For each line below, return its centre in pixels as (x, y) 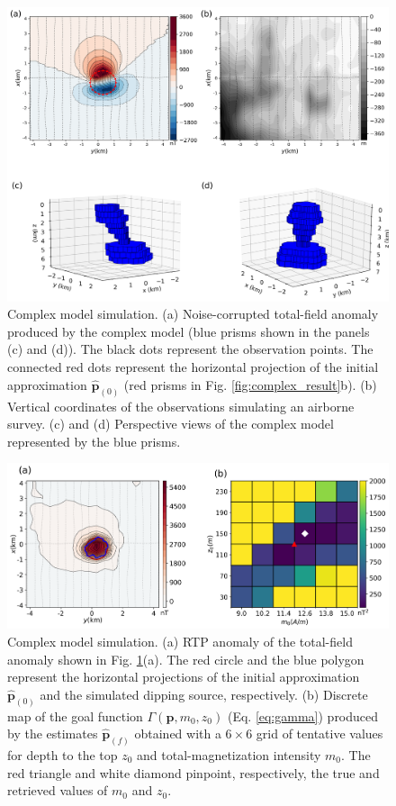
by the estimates (53, 734)
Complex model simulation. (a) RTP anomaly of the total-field (180, 641)
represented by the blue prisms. (94, 441)
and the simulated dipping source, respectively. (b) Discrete (204, 694)
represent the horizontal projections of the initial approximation (184, 677)
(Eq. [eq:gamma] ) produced (303, 715)
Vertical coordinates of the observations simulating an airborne (181, 406)
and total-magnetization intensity (229, 755)
